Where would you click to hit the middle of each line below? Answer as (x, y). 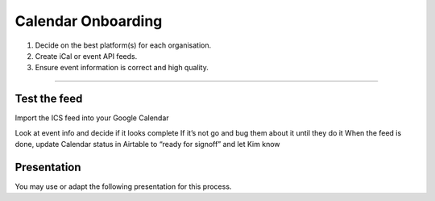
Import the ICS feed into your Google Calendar (92, 118)
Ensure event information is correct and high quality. (122, 68)
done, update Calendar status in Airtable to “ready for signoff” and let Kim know (148, 144)
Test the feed (49, 99)
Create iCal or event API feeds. (86, 56)
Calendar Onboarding (89, 21)
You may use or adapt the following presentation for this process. (123, 186)
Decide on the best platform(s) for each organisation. (123, 45)
